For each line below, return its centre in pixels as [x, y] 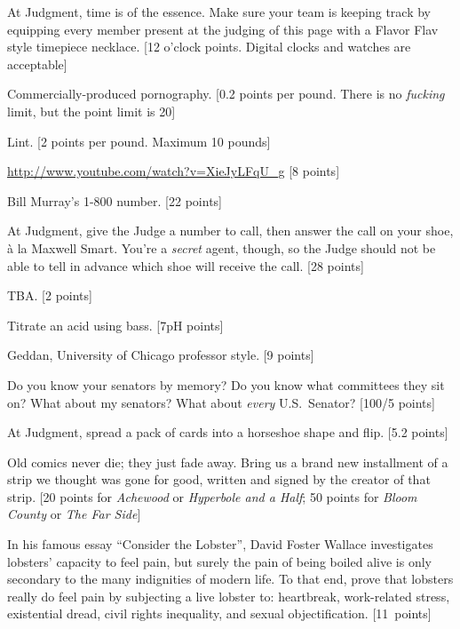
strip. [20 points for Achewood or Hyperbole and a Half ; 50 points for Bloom [212, 496]
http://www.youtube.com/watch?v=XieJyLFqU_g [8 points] [174, 171]
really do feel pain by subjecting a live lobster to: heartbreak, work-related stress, [229, 596]
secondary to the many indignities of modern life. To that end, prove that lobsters [230, 579]
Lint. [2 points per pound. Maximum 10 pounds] [139, 141]
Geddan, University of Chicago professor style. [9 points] [161, 355]
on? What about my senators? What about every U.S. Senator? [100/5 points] [221, 402]
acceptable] [37, 64]
